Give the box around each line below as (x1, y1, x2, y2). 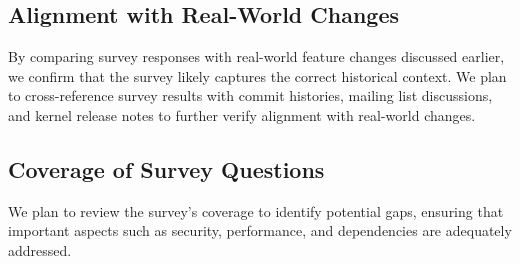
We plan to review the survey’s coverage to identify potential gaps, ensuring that (8, 200, 504, 221)
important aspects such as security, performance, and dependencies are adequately (8, 220, 512, 241)
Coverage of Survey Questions (8, 153, 325, 184)
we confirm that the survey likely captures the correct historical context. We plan (8, 65, 507, 86)
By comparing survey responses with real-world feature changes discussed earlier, (8, 46, 505, 67)
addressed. (8, 239, 72, 260)
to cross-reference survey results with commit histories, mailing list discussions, (8, 85, 493, 106)
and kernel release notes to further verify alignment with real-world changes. (8, 104, 476, 125)
